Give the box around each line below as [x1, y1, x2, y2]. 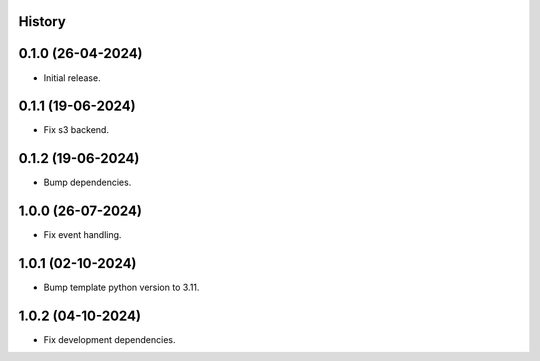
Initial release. [43, 71, 101, 84]
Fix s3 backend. [43, 124, 110, 136]
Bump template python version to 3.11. [43, 281, 200, 294]
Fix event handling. [43, 229, 122, 241]
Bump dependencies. [43, 176, 132, 189]
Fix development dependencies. [43, 334, 176, 346]
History [18, 13, 67, 30]
